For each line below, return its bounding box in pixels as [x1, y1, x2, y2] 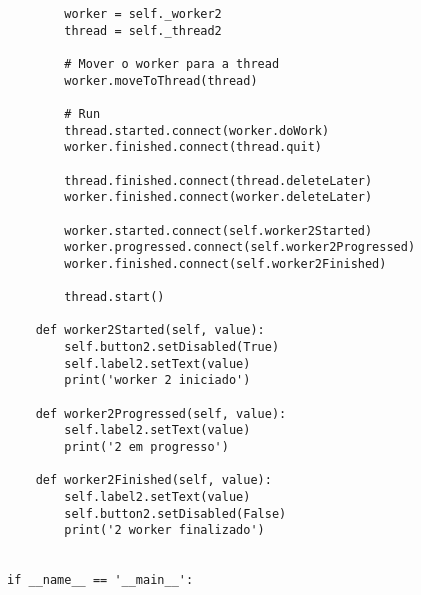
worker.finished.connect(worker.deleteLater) [64, 190, 373, 205]
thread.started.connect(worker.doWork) [64, 123, 330, 138]
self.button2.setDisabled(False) [64, 506, 287, 521]
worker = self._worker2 [64, 7, 222, 21]
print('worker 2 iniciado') [64, 373, 251, 388]
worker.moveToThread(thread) [64, 73, 258, 88]
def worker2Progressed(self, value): [35, 406, 287, 421]
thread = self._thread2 [64, 23, 222, 38]
